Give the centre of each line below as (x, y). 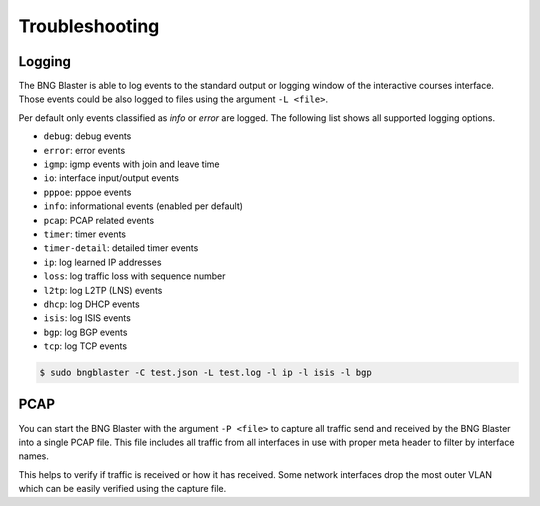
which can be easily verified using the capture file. (122, 489)
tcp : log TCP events (85, 346)
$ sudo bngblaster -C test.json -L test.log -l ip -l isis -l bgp (205, 373)
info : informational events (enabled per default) (143, 206)
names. (33, 456)
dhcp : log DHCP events (91, 304)
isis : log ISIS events (87, 318)
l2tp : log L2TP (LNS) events (103, 290)
